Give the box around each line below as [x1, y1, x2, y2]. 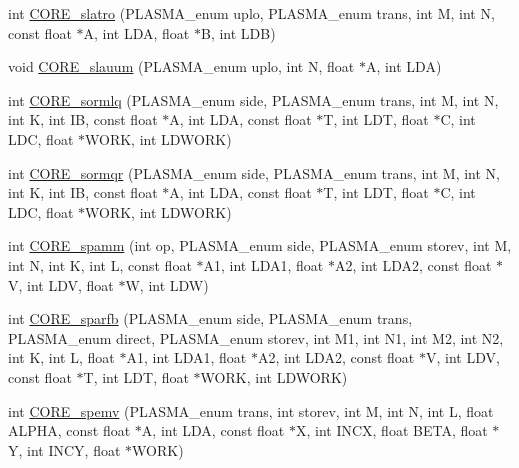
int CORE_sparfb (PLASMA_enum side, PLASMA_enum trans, [8, 308, 413, 329]
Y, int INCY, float [8, 439, 121, 460]
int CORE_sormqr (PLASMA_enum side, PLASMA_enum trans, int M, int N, [8, 162, 500, 183]
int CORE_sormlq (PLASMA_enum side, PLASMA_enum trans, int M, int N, [8, 89, 499, 110]
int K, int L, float [8, 347, 115, 368]
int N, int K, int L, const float [8, 254, 192, 275]
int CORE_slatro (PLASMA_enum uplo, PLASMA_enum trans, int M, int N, [8, 3, 495, 23]
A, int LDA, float [83, 22, 190, 43]
